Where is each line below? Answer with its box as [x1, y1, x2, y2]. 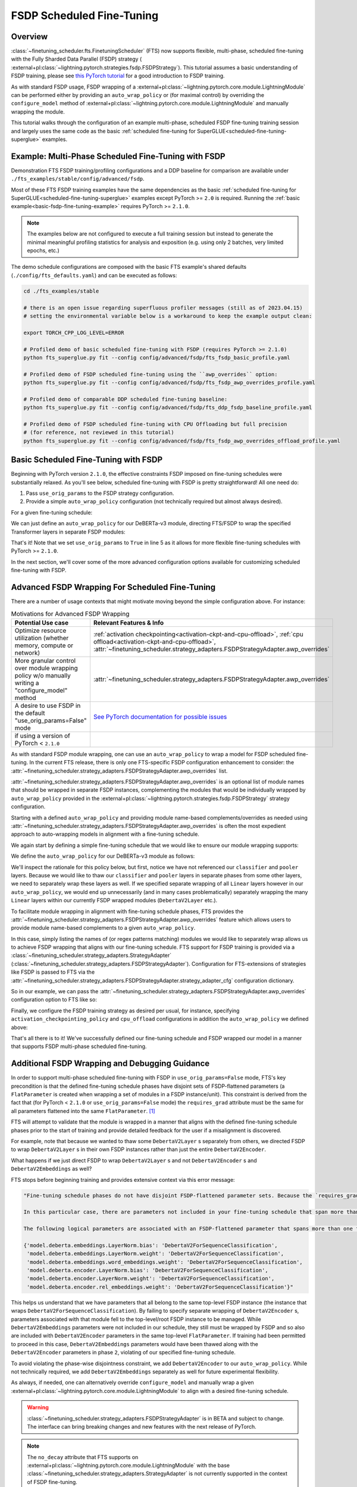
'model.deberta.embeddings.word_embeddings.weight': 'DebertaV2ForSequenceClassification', [27, 1259, 303, 1265]
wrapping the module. [11, 108, 65, 115]
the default [14, 708, 45, 717]
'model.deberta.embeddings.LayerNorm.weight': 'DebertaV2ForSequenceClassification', [27, 1250, 284, 1257]
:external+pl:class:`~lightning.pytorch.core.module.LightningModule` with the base [27, 1462, 230, 1469]
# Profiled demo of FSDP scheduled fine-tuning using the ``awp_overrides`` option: [23, 371, 278, 378]
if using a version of [14, 732, 71, 740]
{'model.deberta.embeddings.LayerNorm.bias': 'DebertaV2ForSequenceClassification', [23, 1242, 278, 1248]
